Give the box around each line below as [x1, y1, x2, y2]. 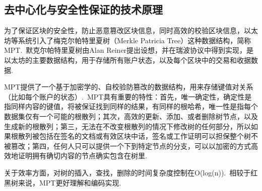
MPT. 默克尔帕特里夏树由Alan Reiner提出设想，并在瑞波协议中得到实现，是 [4, 45, 254, 55]
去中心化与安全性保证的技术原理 [4, 2, 163, 17]
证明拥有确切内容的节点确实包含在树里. [18, 150, 147, 161]
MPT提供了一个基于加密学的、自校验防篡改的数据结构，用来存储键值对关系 [4, 81, 253, 92]
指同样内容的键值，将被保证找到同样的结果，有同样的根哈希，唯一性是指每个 [4, 101, 258, 112]
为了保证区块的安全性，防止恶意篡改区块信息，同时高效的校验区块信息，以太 [4, 25, 258, 36]
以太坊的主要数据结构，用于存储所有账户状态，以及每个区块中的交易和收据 [4, 54, 251, 65]
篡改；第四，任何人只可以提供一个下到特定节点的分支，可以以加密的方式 [11, 140, 251, 151]
